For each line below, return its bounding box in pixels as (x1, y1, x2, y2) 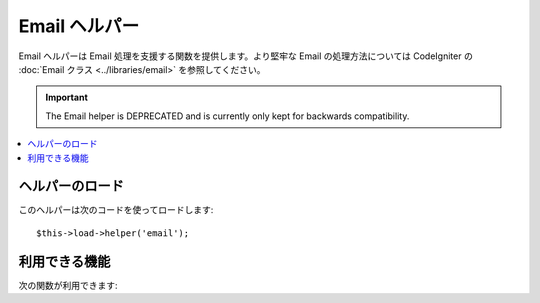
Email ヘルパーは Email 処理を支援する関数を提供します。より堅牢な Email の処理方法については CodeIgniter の (18, 50, 474, 62)
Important (45, 91, 89, 104)
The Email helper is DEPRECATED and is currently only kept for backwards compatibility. (45, 110, 410, 122)
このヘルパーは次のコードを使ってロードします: (18, 204, 214, 216)
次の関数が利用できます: (18, 279, 119, 291)
